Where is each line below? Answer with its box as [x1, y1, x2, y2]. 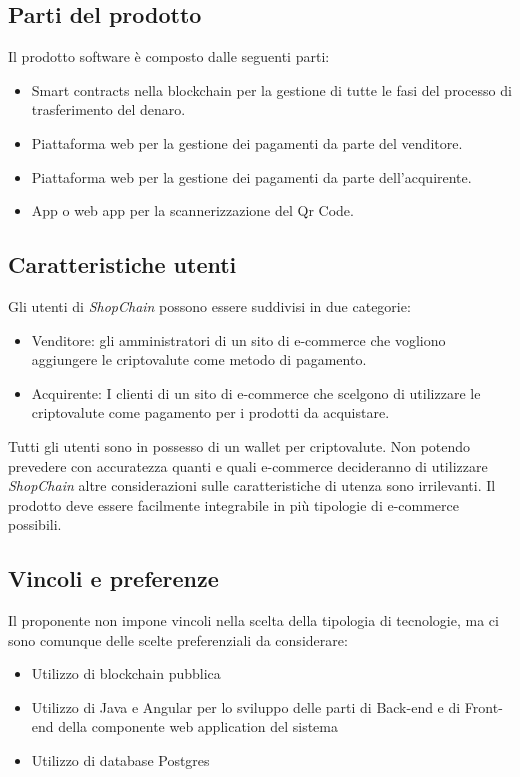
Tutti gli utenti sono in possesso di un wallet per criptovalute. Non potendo [8, 435, 471, 456]
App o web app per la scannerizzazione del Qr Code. [31, 200, 354, 221]
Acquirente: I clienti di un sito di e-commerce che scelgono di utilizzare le [31, 382, 481, 403]
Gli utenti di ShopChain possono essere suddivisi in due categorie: [8, 295, 411, 316]
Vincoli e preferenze [8, 563, 219, 594]
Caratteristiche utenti [8, 249, 237, 280]
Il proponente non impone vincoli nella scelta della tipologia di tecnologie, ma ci [8, 610, 499, 631]
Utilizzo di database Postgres [31, 750, 210, 771]
